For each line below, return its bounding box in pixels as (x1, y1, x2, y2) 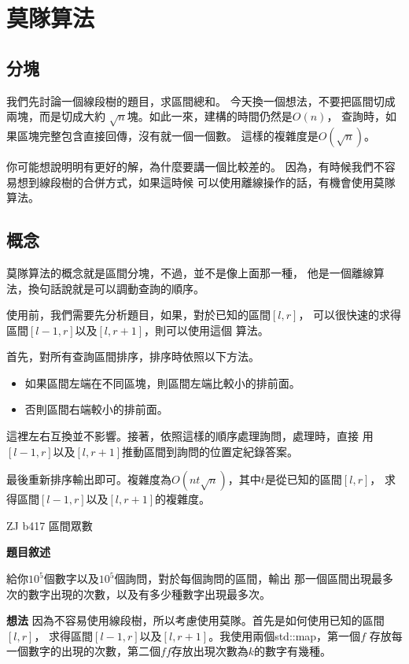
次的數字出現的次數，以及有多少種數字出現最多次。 (6, 585, 271, 602)
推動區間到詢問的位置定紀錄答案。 (122, 443, 299, 459)
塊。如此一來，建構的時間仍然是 (127, 108, 293, 124)
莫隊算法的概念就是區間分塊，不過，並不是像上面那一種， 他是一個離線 (6, 264, 374, 280)
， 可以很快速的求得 (298, 306, 402, 323)
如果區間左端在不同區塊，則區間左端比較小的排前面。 (24, 374, 300, 391)
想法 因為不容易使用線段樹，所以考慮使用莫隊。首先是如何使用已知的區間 (6, 612, 385, 629)
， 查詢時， (326, 108, 386, 124)
